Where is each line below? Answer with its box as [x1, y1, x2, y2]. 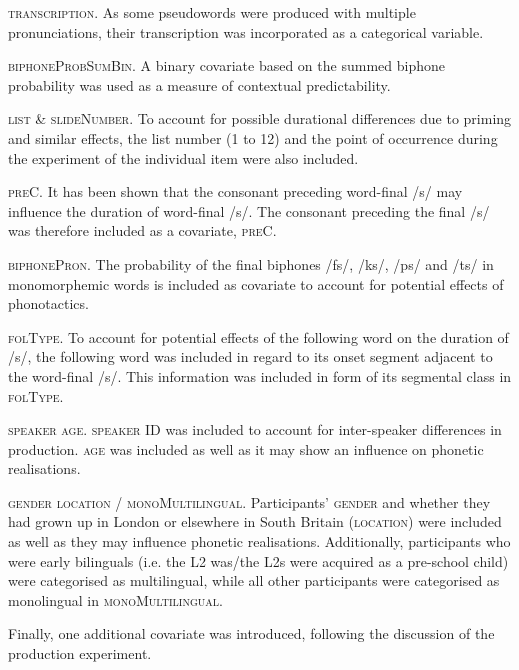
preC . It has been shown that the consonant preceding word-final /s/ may [8, 181, 463, 202]
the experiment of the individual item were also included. [8, 147, 359, 168]
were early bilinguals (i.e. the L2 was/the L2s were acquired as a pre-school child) [8, 550, 509, 571]
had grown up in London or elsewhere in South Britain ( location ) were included [8, 511, 502, 532]
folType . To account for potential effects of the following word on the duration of [8, 326, 509, 347]
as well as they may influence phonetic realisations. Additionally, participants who [8, 531, 511, 552]
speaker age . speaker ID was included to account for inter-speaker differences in [8, 419, 502, 440]
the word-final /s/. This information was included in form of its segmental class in [8, 365, 512, 386]
